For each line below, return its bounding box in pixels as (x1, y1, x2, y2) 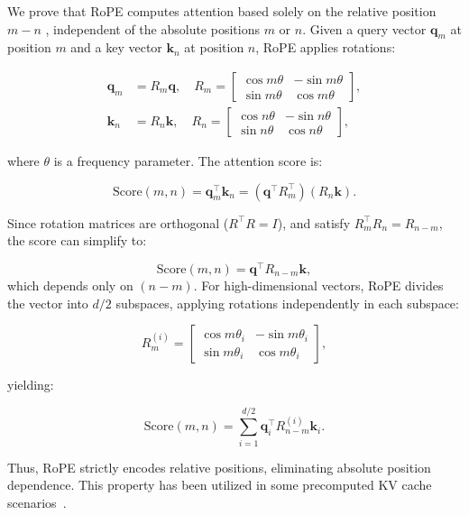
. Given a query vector (302, 19, 427, 38)
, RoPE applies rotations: (255, 38, 396, 57)
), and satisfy (277, 213, 351, 232)
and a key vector (70, 38, 162, 57)
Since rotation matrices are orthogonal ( (7, 213, 229, 232)
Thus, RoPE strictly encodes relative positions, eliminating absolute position (7, 457, 431, 476)
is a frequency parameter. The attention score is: (53, 152, 323, 170)
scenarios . (7, 493, 67, 511)
